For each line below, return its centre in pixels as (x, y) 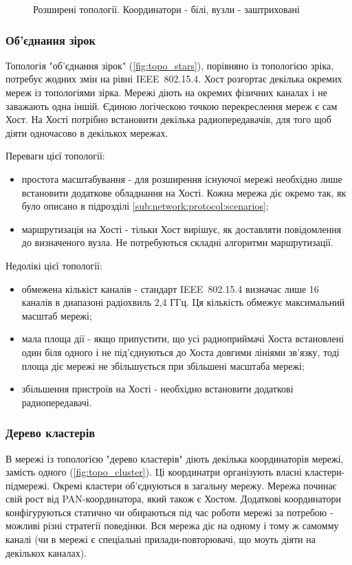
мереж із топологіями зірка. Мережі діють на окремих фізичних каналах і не (166, 92)
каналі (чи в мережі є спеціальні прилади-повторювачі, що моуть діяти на (161, 539)
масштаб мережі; (57, 315)
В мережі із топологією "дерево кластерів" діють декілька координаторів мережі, (175, 458)
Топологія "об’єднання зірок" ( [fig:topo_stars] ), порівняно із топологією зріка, (170, 65)
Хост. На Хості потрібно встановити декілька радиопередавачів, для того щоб (168, 119)
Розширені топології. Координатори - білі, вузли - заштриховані (166, 9)
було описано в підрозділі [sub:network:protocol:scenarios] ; (145, 206)
